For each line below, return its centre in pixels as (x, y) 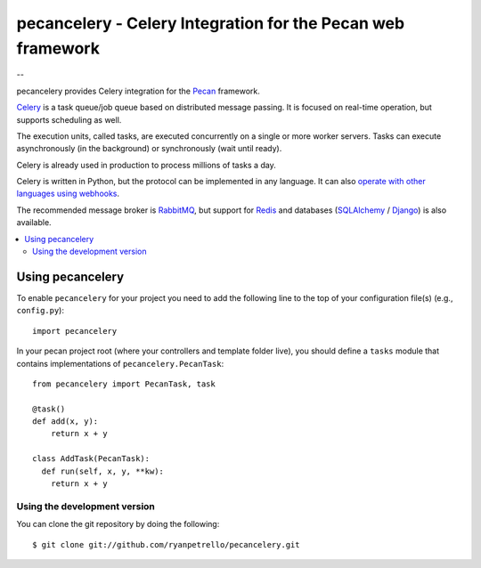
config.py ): (40, 311)
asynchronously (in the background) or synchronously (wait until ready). (149, 149)
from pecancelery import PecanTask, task (124, 384)
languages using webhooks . (68, 194)
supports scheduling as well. (69, 119)
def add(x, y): (65, 422)
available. (34, 223)
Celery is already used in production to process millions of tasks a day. (146, 165)
